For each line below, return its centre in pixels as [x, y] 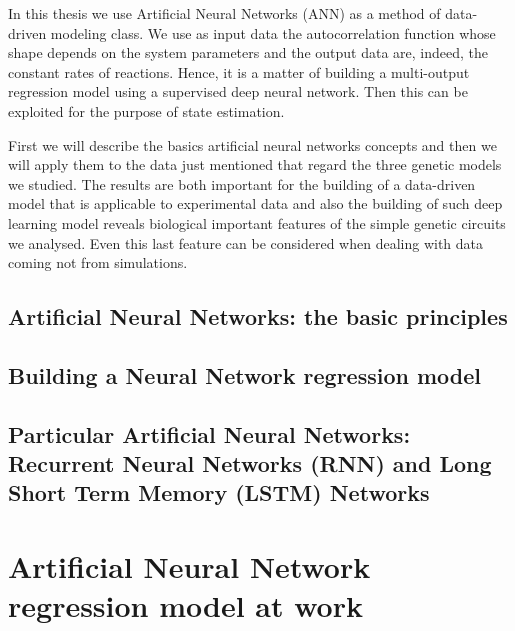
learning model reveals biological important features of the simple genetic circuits [257, 222]
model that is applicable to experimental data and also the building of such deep [255, 203]
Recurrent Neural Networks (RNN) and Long [250, 463]
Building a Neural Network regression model [245, 374]
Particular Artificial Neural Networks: [209, 433]
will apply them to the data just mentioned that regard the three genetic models [255, 164]
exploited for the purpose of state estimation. [146, 110]
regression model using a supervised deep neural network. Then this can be [238, 91]
